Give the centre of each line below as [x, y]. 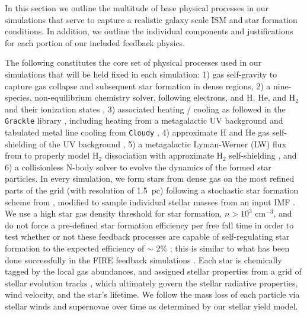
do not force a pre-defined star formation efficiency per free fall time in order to [149, 225]
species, [18, 97]
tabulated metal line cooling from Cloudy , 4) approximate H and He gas [137, 132]
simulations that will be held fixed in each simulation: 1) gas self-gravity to [141, 74]
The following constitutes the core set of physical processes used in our [133, 62]
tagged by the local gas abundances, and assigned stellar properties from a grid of [153, 271]
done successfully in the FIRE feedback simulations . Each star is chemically [143, 259]
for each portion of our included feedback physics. [95, 42]
